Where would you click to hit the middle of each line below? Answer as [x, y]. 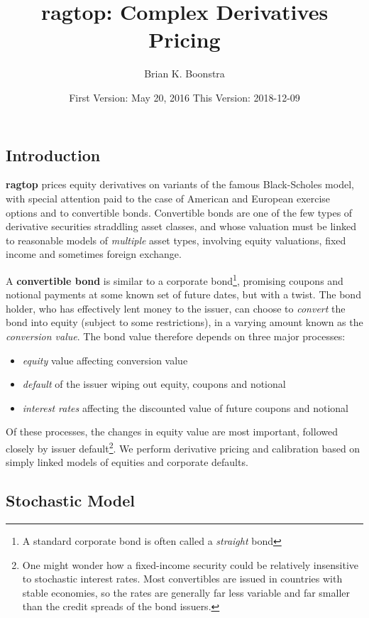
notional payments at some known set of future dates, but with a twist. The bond [183, 294]
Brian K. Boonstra [184, 74]
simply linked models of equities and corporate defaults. [127, 462]
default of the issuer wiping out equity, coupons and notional [154, 384]
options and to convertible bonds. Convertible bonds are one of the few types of [179, 212]
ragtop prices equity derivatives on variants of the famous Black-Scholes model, [180, 184]
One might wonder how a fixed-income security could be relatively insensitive [191, 564]
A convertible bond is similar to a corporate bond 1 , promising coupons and [175, 279]
